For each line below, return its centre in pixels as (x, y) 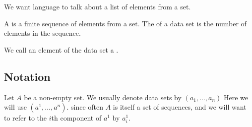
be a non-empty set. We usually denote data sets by (103, 97)
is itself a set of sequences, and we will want (180, 107)
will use (15, 107)
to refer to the (26, 118)
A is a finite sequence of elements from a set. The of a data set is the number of (125, 23)
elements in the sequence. (42, 33)
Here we (236, 97)
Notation (27, 76)
